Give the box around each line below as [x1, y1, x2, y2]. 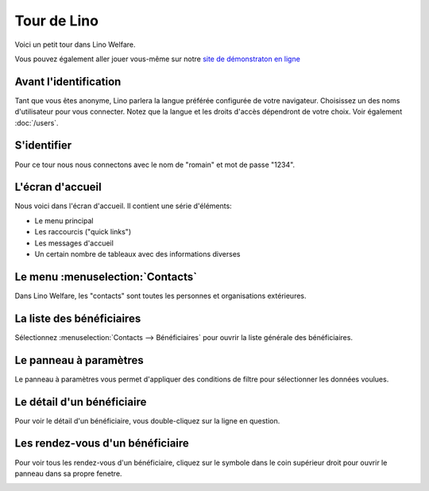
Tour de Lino [14, 12, 99, 29]
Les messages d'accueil [34, 238, 114, 248]
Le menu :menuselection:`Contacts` [14, 270, 198, 284]
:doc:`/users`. [14, 118, 59, 127]
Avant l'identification [14, 75, 122, 88]
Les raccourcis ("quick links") [34, 227, 131, 237]
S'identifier [14, 139, 72, 153]
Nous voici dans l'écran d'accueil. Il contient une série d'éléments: [14, 201, 232, 211]
